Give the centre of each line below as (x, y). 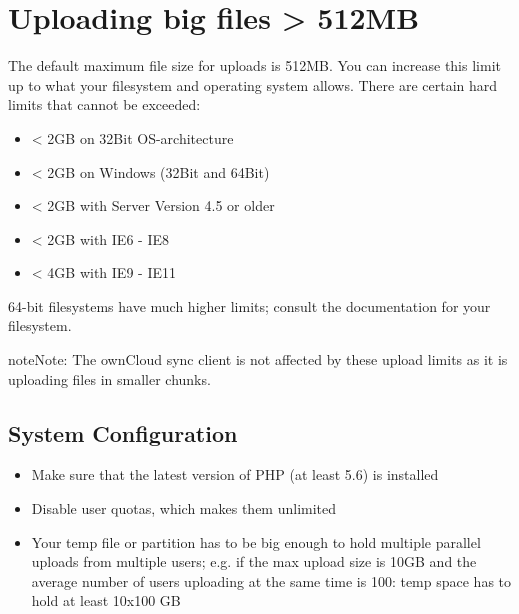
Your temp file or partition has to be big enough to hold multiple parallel (256, 541)
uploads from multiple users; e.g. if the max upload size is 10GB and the (254, 561)
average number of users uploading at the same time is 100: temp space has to (271, 580)
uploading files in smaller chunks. (109, 378)
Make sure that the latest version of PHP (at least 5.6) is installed (235, 474)
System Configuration (123, 432)
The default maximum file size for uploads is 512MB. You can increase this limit (254, 65)
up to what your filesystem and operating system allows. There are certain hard (253, 84)
